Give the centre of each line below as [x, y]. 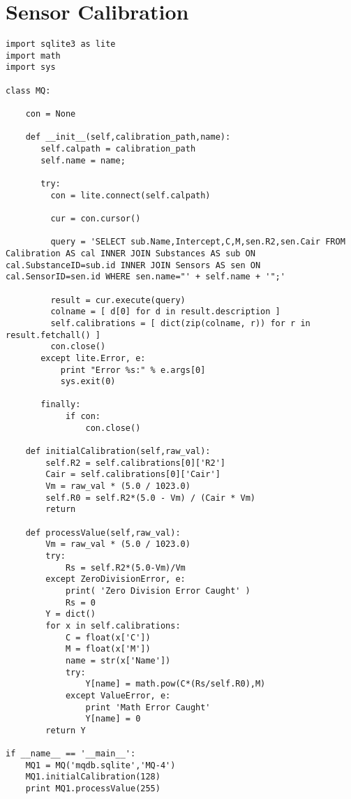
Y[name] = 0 [113, 719]
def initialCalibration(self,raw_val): [118, 452]
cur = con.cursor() [96, 218]
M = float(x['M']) [108, 649]
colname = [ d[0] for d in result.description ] [165, 312]
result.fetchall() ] [53, 335]
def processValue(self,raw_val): [103, 533]
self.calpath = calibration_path [118, 149]
